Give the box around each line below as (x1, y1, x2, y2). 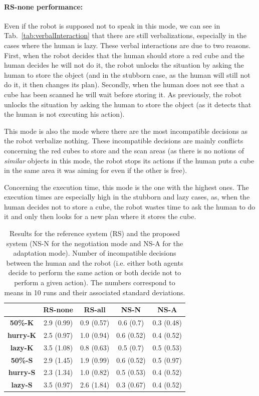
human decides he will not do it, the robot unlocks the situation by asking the (4, 60, 244, 70)
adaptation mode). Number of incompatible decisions (13, 248, 176, 258)
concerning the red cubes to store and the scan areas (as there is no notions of (4, 145, 244, 155)
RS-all (84, 304, 106, 315)
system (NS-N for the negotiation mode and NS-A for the (6, 238, 183, 248)
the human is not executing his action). (4, 109, 125, 119)
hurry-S (8, 367, 36, 377)
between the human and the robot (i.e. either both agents (6, 257, 183, 268)
